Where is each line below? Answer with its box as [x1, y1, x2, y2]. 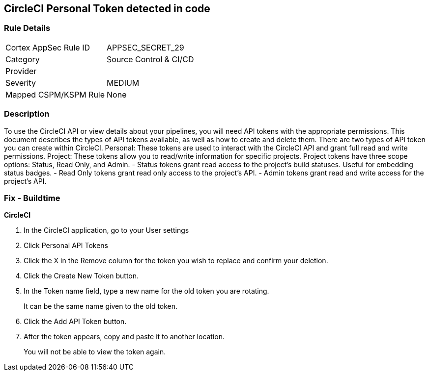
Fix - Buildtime [4, 193, 60, 203]
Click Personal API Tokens [24, 241, 108, 250]
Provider [5, 66, 37, 76]
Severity [5, 77, 36, 88]
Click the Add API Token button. [24, 317, 127, 326]
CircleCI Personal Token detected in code [4, 2, 210, 15]
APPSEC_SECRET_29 [107, 42, 184, 52]
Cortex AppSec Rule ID [5, 42, 90, 52]
